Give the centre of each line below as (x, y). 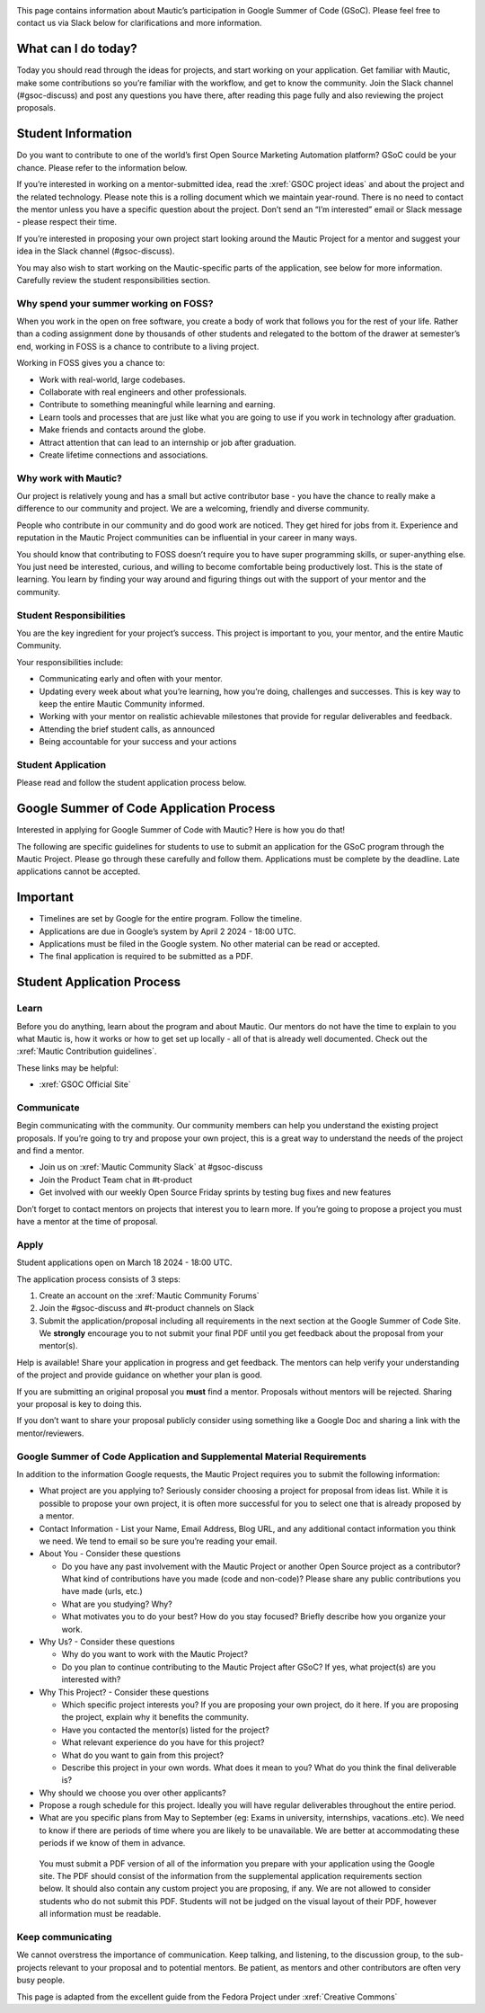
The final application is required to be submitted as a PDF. (146, 957)
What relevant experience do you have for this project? (163, 1742)
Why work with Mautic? (70, 478)
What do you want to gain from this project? (143, 1755)
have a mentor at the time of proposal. (88, 1221)
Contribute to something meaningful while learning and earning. (157, 405)
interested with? (91, 1679)
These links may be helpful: (67, 1068)
